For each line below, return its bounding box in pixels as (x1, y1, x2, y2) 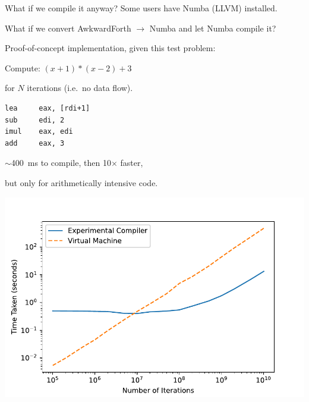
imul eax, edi (5, 127, 73, 136)
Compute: (5, 61, 40, 74)
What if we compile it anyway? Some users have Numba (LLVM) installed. (5, 2, 278, 14)
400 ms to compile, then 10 (11, 156, 111, 169)
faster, (120, 156, 143, 169)
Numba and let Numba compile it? (149, 21, 276, 34)
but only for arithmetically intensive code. (5, 176, 158, 189)
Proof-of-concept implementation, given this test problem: (5, 42, 216, 54)
